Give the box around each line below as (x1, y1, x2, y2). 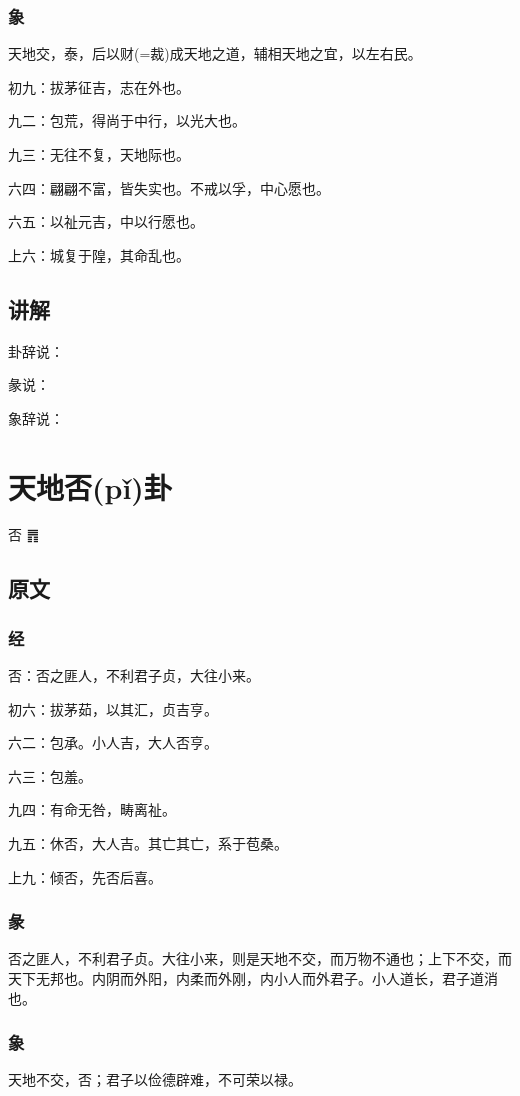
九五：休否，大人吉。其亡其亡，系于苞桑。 (8, 833, 288, 854)
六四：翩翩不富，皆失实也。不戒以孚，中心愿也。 (8, 177, 330, 198)
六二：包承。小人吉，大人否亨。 (8, 732, 218, 753)
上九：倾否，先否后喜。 (8, 866, 162, 887)
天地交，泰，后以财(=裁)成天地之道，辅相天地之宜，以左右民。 (8, 43, 422, 64)
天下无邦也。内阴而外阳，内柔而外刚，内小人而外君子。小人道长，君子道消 (8, 968, 498, 989)
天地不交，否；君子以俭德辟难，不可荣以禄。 (8, 1069, 302, 1090)
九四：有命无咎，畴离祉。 (8, 799, 176, 820)
